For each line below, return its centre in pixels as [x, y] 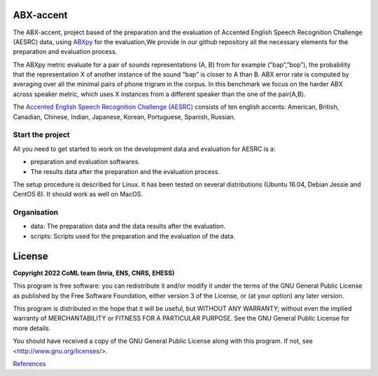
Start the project [41, 135]
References [29, 363]
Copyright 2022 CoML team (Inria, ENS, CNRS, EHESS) [94, 273]
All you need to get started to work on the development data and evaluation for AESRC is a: [144, 149]
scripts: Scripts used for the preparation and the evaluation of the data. [133, 236]
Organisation [36, 213]
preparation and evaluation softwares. [85, 162]
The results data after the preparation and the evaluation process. [125, 171]
